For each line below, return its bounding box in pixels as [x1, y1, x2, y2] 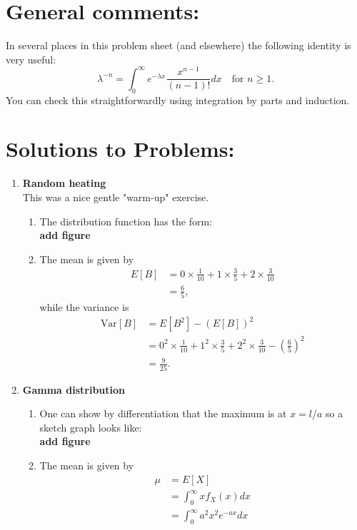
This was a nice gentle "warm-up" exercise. [22, 189, 209, 204]
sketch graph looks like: [39, 419, 142, 434]
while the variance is [39, 300, 129, 315]
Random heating [22, 175, 106, 190]
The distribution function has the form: [39, 213, 212, 228]
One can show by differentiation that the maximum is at [39, 406, 287, 421]
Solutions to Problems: [6, 134, 235, 163]
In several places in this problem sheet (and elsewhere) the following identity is [6, 38, 351, 53]
